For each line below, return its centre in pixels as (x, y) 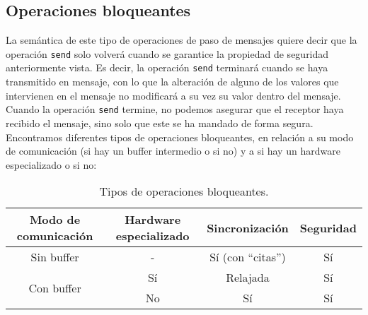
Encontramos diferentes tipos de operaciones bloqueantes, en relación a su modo (180, 137)
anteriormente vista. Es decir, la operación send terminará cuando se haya (167, 67)
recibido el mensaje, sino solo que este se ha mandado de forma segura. (160, 123)
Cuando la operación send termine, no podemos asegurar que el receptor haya (175, 109)
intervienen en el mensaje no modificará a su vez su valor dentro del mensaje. (173, 95)
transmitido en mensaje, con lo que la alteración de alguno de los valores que (172, 82)
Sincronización (248, 227)
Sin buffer (55, 257)
